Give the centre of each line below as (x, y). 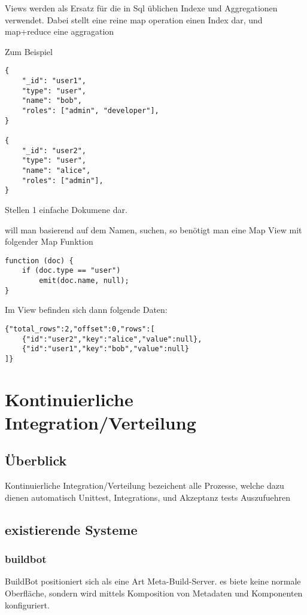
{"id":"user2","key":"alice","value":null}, (112, 339)
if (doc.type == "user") (71, 271)
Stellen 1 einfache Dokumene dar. (66, 209)
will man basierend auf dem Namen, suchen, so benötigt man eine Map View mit (153, 229)
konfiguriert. (27, 605)
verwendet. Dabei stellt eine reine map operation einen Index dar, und (134, 19)
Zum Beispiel (29, 51)
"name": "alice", (56, 170)
